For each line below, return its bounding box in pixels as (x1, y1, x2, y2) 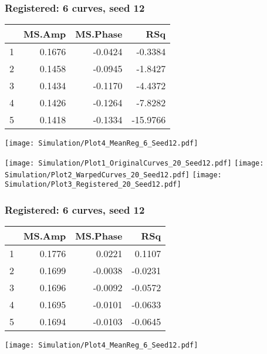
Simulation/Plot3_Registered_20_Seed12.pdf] (5, 180, 181, 189)
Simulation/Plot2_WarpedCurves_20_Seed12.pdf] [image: (5, 170, 222, 179)
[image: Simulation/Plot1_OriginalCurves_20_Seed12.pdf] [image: (5, 159, 264, 167)
